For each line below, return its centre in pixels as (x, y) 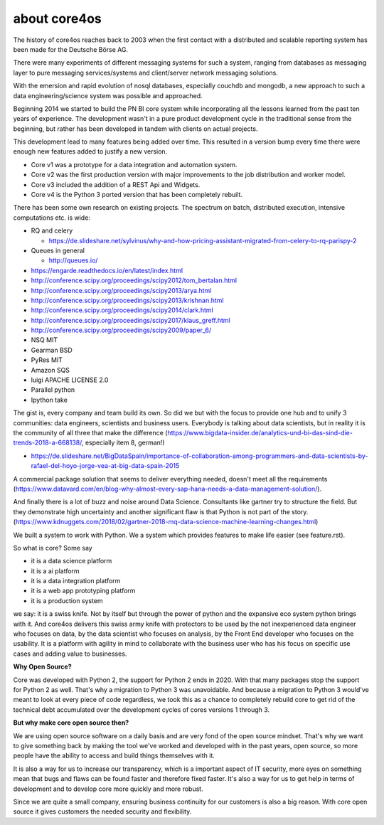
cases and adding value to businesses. (70, 654)
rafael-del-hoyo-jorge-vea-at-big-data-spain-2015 (105, 466)
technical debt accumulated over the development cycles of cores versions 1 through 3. (142, 709)
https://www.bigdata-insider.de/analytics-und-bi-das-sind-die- (260, 433)
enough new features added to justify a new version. (90, 151)
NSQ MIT (44, 340)
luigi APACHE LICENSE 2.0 (70, 380)
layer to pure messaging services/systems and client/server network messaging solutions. (146, 73)
